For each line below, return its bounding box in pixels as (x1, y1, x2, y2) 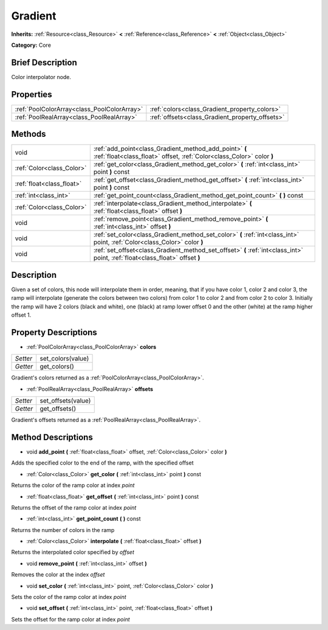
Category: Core (11, 41, 52, 49)
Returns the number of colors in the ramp (11, 526, 115, 533)
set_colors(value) (39, 355, 89, 363)
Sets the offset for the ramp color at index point (11, 615, 130, 623)
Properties (11, 89, 52, 100)
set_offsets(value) (39, 396, 91, 405)
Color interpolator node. (11, 73, 72, 80)
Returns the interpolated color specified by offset (11, 549, 135, 556)
